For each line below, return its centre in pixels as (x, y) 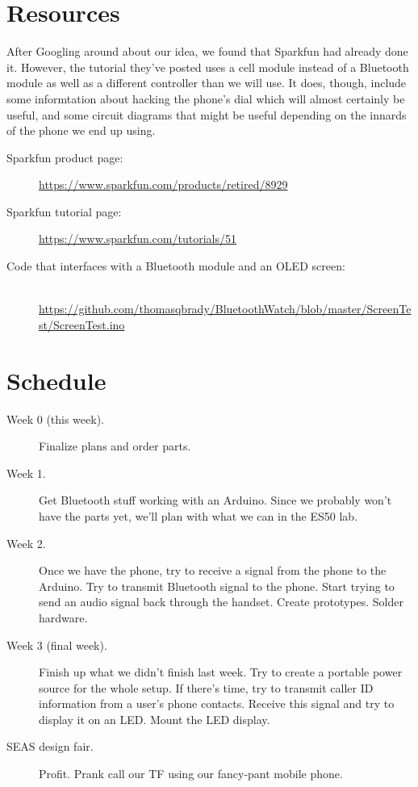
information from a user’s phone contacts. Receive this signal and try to (217, 703)
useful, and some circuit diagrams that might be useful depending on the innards (207, 114)
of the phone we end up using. (81, 130)
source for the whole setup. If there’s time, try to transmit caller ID (206, 687)
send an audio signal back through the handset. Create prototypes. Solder (222, 602)
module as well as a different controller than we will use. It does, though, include (207, 83)
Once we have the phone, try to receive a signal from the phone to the (213, 570)
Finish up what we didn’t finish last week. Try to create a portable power (221, 672)
